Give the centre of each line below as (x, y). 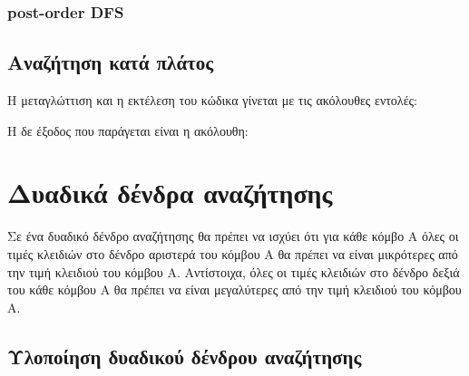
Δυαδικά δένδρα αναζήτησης (170, 193)
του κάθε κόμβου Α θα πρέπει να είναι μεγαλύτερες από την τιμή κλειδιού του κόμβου (234, 289)
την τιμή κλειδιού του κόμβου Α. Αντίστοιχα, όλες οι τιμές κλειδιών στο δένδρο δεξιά (234, 271)
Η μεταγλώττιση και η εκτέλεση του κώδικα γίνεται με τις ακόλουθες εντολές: (212, 100)
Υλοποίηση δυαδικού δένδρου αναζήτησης (185, 356)
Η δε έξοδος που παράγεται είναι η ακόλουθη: (128, 130)
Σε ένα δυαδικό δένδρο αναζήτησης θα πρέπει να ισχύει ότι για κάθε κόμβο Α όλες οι (233, 236)
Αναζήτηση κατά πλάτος (111, 62)
